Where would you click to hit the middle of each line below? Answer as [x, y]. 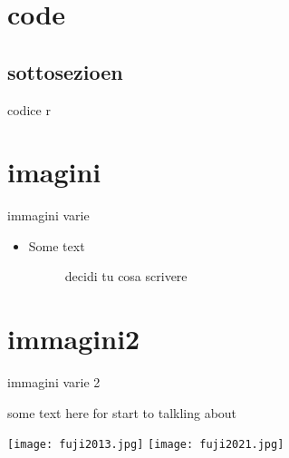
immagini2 [74, 339]
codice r [29, 109]
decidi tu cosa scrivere [126, 276]
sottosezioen [65, 71]
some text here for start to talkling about [122, 412]
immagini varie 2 [54, 382]
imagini [54, 172]
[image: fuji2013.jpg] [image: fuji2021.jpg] [146, 445]
